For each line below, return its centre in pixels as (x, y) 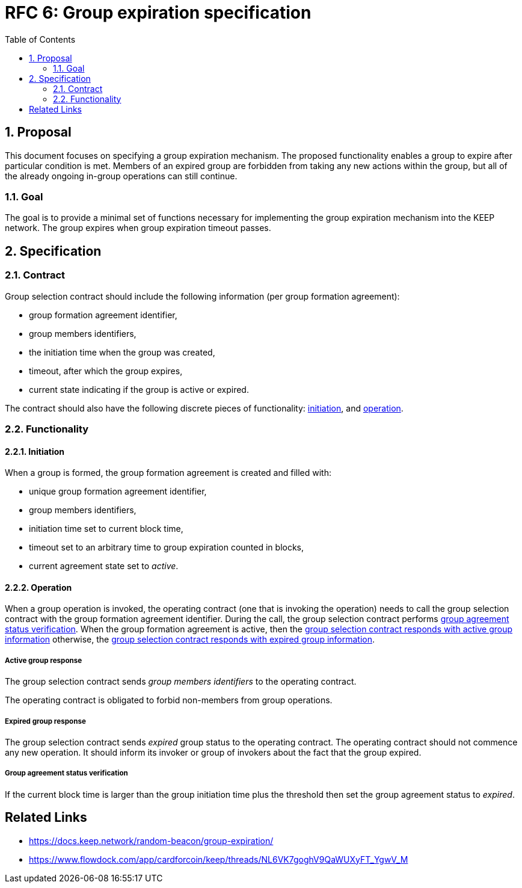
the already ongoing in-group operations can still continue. (121, 176)
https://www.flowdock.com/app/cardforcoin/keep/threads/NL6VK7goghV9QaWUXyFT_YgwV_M (219, 859)
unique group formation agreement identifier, (118, 492)
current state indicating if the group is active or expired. (139, 389)
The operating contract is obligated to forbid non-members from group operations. (169, 700)
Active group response (44, 660)
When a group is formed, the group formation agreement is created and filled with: (168, 473)
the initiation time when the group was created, (122, 352)
